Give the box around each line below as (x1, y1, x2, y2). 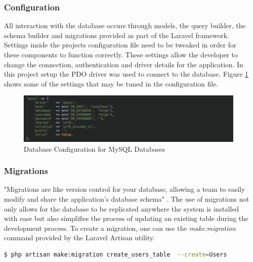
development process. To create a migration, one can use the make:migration (4, 222, 236, 233)
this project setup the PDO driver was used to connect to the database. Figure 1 (4, 69, 249, 79)
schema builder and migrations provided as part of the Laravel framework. (4, 30, 229, 40)
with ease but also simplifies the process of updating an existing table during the (4, 213, 249, 223)
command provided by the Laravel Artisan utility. (4, 232, 155, 243)
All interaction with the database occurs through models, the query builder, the (4, 20, 246, 31)
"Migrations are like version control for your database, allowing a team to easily (4, 184, 245, 194)
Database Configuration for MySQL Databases (24, 143, 165, 154)
